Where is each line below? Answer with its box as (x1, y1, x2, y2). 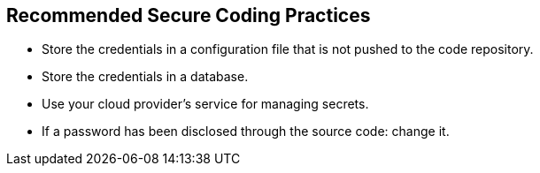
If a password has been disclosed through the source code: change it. (42, 124, 450, 139)
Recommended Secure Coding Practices (6, 4, 371, 26)
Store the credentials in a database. (42, 69, 249, 85)
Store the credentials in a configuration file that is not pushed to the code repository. (42, 41, 534, 57)
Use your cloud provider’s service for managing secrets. (42, 96, 369, 112)
